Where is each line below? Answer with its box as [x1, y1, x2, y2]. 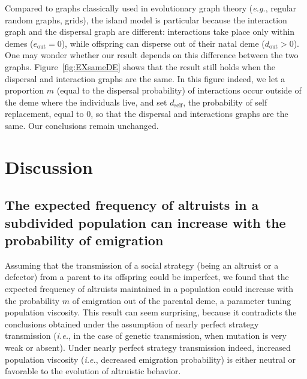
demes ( [5, 37, 34, 49]
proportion [5, 84, 44, 97]
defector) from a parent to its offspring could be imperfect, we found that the [5, 270, 289, 283]
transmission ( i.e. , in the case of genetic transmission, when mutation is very [5, 329, 287, 342]
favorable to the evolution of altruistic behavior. [5, 365, 181, 377]
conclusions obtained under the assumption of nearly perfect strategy [5, 317, 259, 330]
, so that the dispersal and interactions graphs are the [91, 107, 288, 120]
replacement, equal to [5, 107, 84, 120]
